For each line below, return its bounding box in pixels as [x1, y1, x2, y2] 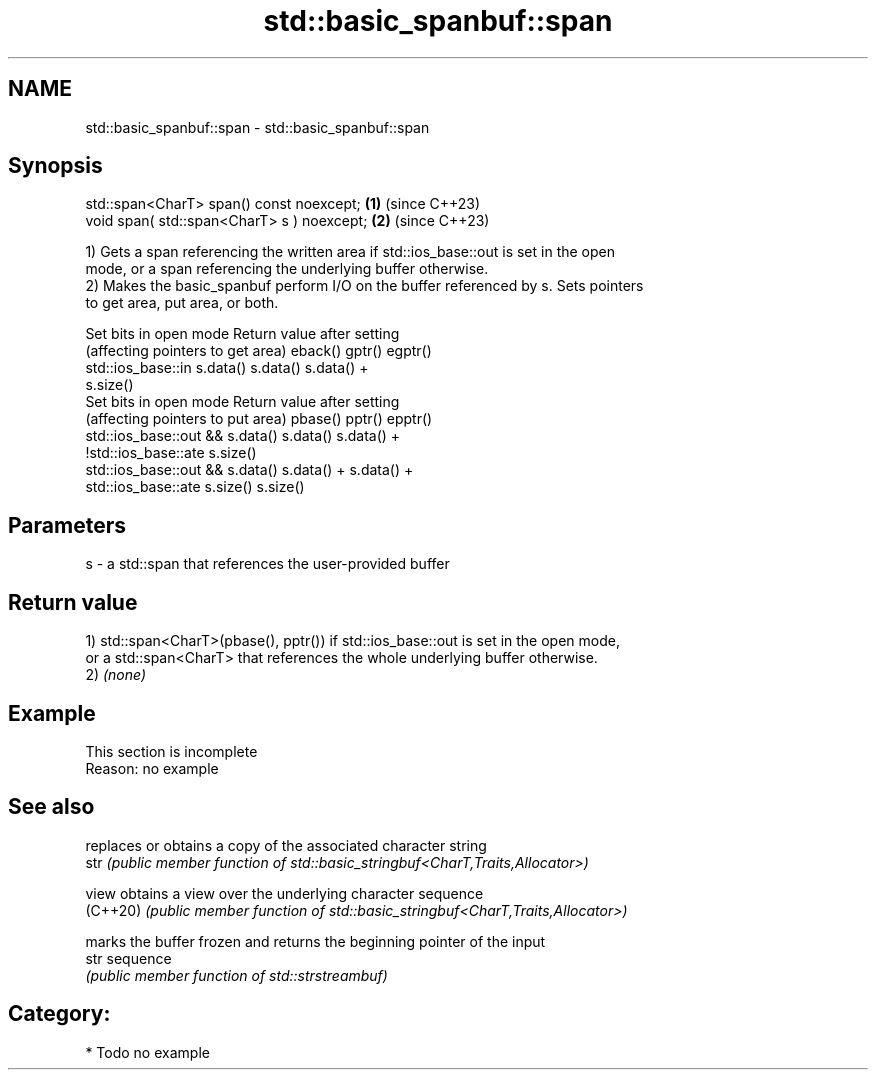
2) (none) [85, 666, 147, 684]
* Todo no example [85, 1043, 210, 1061]
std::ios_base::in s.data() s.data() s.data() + [85, 359, 369, 377]
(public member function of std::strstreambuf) [85, 966, 388, 984]
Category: [8, 1001, 111, 1027]
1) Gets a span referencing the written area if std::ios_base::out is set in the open [85, 243, 616, 261]
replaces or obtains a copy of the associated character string [85, 836, 487, 854]
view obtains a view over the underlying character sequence [85, 884, 484, 902]
